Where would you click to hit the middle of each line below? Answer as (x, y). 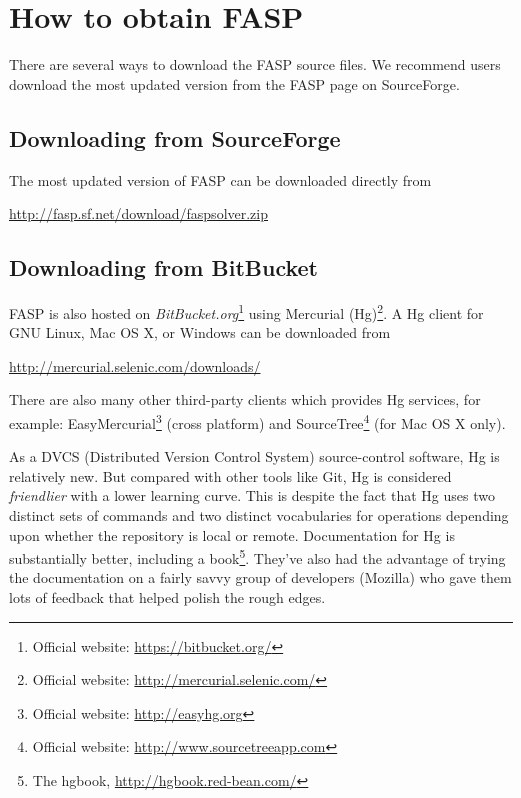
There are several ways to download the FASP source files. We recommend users (255, 64)
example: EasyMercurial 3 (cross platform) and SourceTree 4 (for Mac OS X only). (257, 421)
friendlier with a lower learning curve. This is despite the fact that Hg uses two (252, 495)
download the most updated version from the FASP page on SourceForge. (234, 83)
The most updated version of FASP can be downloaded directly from (220, 179)
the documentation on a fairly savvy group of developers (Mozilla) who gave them (260, 577)
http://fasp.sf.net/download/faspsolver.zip (139, 213)
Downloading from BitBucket (163, 267)
